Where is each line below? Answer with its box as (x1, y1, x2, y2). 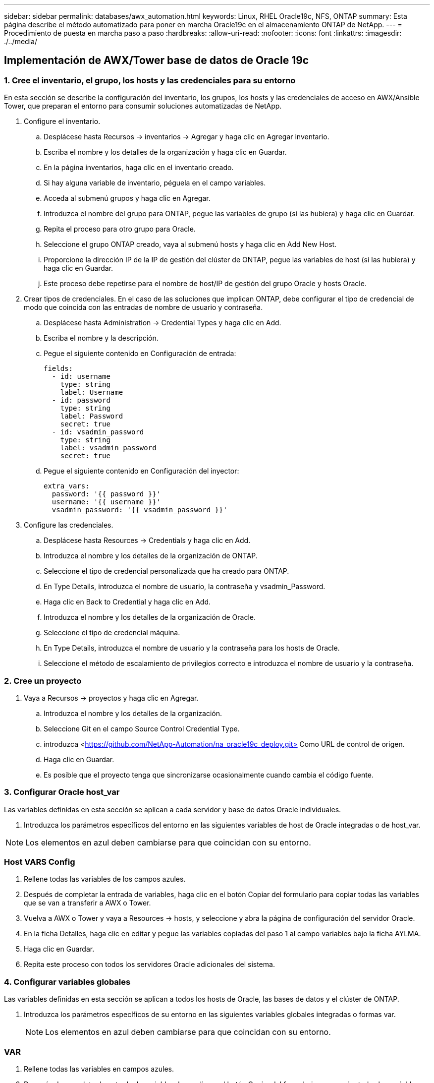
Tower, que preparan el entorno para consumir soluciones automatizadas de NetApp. (4, 102, 282, 111)
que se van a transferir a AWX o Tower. (24, 899, 151, 907)
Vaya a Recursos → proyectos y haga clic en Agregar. (24, 693, 199, 702)
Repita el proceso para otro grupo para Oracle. (44, 225, 196, 234)
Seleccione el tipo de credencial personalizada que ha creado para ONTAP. (44, 567, 289, 576)
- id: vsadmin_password (52, 428, 144, 436)
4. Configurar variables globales (4, 976, 131, 987)
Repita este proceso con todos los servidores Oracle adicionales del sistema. (24, 960, 275, 969)
